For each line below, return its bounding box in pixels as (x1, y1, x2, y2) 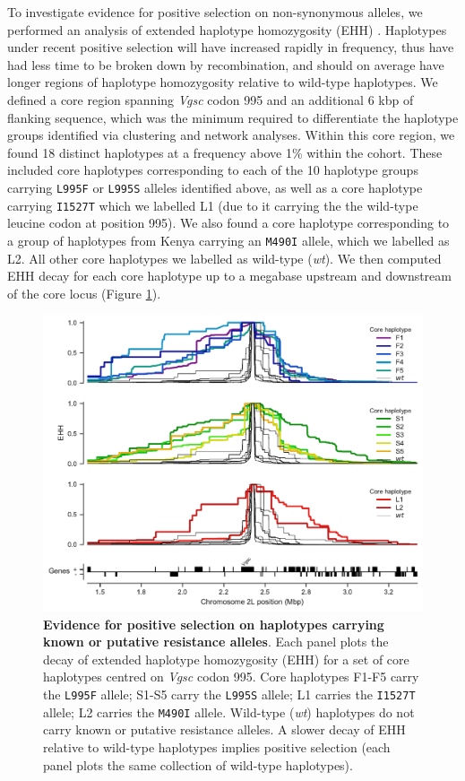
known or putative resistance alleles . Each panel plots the (43, 632, 389, 651)
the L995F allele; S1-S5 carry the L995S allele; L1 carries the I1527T (43, 685, 416, 704)
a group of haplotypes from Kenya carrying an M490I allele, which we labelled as (7, 230, 450, 249)
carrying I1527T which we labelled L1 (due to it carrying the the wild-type (7, 195, 418, 214)
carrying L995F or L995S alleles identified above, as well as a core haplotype (7, 178, 423, 196)
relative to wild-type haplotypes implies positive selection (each (43, 737, 391, 756)
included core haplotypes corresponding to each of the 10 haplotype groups (7, 161, 418, 179)
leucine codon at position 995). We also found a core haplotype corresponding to (7, 213, 450, 232)
